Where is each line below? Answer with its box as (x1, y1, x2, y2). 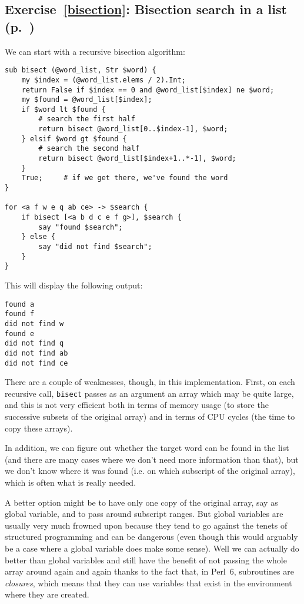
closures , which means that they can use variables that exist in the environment (5, 576, 292, 589)
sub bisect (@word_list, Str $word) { (5, 66, 156, 75)
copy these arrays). (5, 422, 73, 434)
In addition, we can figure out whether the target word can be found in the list (5, 442, 289, 454)
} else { (21, 233, 55, 241)
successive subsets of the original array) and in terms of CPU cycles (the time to (5, 410, 295, 422)
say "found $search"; (38, 223, 123, 231)
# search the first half (38, 115, 135, 124)
